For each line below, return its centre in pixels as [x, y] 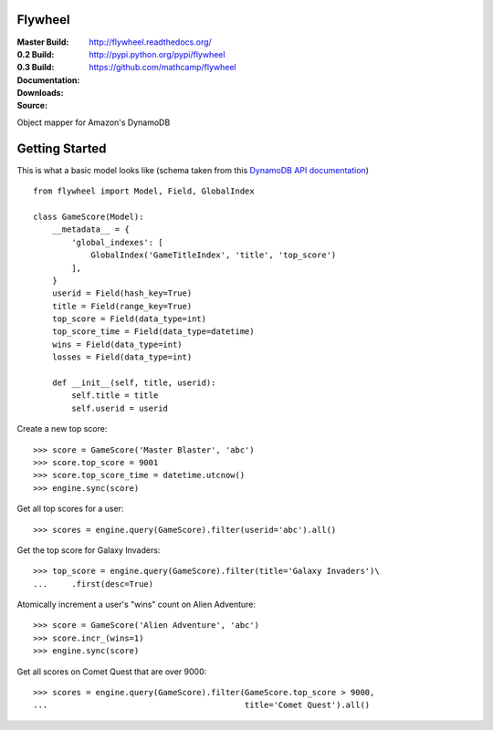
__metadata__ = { [90, 229]
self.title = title [115, 396]
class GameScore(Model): [89, 216]
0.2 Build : [36, 54]
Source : [32, 106]
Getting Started [62, 148]
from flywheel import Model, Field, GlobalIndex [144, 191]
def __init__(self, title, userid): [134, 383]
